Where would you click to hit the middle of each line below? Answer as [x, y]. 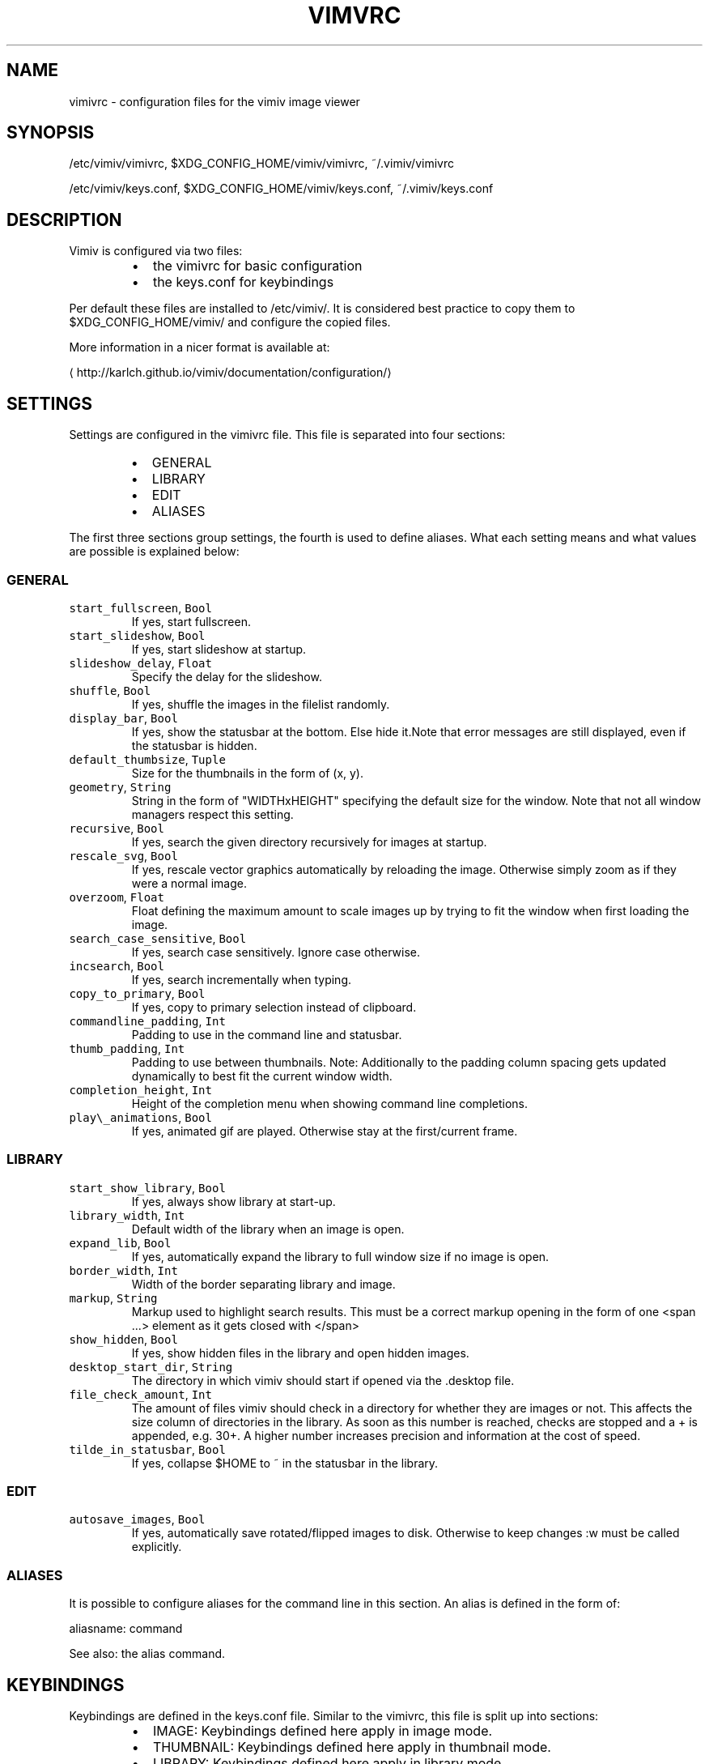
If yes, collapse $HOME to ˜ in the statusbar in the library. [285, 1463]
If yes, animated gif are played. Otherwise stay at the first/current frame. [325, 1131]
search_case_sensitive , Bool [158, 938]
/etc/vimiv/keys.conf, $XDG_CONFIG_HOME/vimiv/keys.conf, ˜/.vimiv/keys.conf [281, 189]
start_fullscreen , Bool [140, 607]
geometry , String [120, 786]
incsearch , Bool [117, 965]
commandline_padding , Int [147, 1020]
